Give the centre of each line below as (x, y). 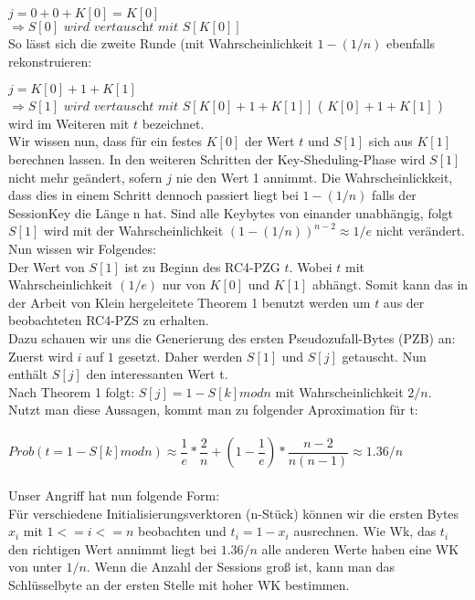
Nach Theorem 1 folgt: (72, 391)
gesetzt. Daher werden (180, 356)
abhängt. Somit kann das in (391, 284)
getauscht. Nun (384, 356)
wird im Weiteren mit (69, 123)
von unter (35, 567)
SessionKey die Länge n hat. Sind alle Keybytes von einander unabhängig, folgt (231, 212)
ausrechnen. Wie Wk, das (365, 531)
